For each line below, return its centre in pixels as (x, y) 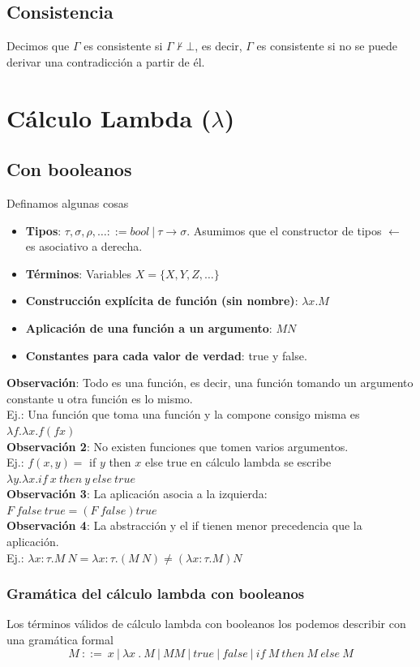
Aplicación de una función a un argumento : (149, 327)
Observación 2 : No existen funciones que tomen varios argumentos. (178, 446)
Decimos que (38, 46)
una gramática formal (60, 640)
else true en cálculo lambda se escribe (238, 462)
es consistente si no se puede (327, 46)
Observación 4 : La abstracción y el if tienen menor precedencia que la (184, 525)
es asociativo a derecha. (84, 246)
